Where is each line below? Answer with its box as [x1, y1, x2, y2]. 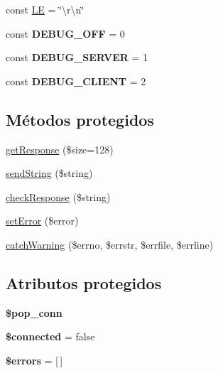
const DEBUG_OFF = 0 [6, 26, 125, 40]
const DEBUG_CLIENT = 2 [6, 73, 146, 88]
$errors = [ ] [6, 352, 63, 367]
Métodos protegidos [6, 108, 154, 130]
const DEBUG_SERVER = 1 [6, 50, 148, 65]
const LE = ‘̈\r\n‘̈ [6, 2, 85, 16]
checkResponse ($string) [6, 189, 111, 204]
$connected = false [6, 329, 95, 344]
